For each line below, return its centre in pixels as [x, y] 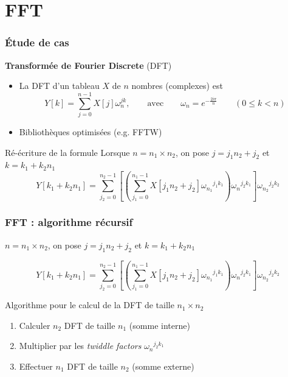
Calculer [35, 325]
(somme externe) [163, 366]
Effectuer [36, 366]
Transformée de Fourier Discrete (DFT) [88, 65]
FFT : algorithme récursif [69, 222]
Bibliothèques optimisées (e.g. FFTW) [91, 131]
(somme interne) [159, 325]
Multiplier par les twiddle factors [80, 346]
